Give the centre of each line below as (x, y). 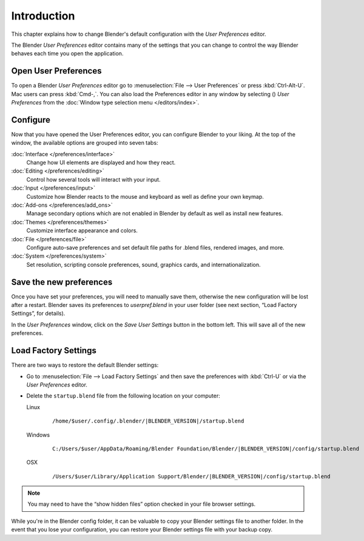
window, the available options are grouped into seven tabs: (85, 143)
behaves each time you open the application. (67, 53)
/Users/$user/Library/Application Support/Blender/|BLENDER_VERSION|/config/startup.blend (191, 476)
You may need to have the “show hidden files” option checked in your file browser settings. (142, 504)
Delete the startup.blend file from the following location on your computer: (123, 396)
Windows (38, 435)
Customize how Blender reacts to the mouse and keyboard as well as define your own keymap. (145, 196)
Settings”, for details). (38, 314)
